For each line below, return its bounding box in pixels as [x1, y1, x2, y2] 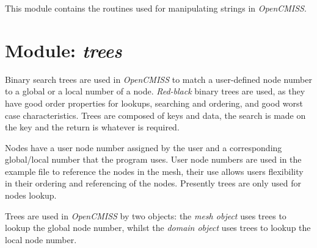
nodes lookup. [5, 189, 57, 202]
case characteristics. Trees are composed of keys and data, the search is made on [5, 108, 306, 121]
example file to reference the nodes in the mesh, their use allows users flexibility [5, 165, 304, 177]
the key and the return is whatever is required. [5, 121, 180, 133]
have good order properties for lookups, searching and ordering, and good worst [5, 96, 303, 109]
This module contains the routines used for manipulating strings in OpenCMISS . [5, 2, 307, 14]
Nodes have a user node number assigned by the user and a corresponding [5, 141, 282, 154]
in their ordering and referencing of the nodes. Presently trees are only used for [5, 177, 302, 190]
